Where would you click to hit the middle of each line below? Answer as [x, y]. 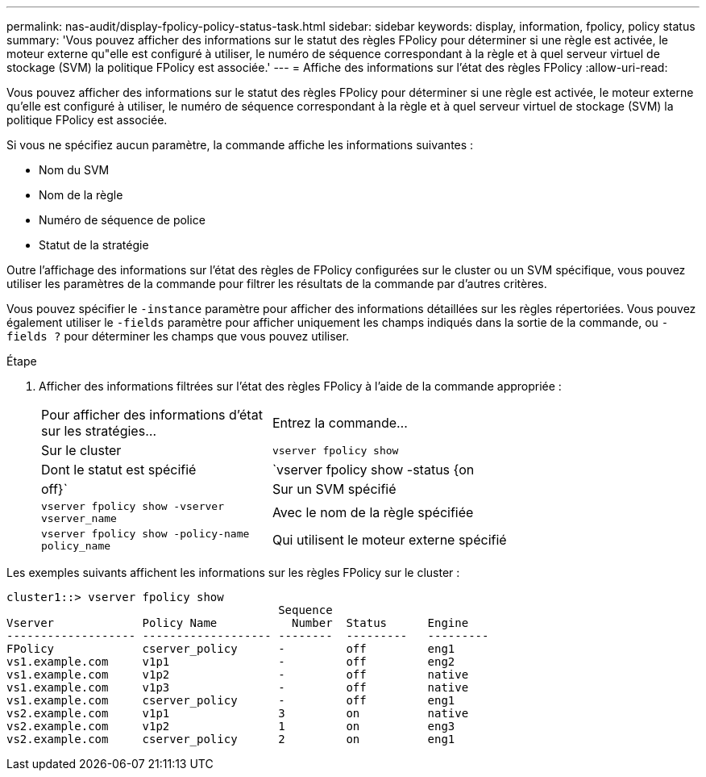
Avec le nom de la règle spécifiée [373, 512]
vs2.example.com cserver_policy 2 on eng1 [231, 739]
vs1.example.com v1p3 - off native [238, 687]
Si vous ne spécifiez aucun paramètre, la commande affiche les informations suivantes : [240, 145]
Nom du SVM [74, 170]
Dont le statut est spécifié [119, 470]
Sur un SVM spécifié [334, 489]
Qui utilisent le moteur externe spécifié [389, 540]
